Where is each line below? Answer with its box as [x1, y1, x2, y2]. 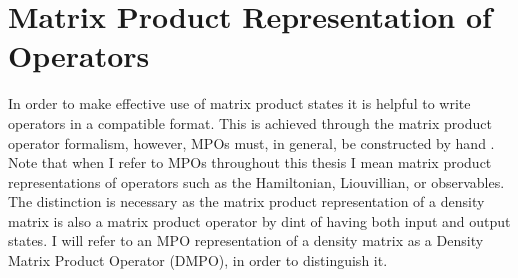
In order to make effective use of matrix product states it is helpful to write [8, 93, 471, 114]
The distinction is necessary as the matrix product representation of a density [8, 191, 485, 212]
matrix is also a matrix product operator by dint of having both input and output [8, 210, 511, 231]
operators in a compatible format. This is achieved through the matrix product [8, 112, 492, 133]
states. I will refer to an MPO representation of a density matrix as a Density [8, 230, 484, 251]
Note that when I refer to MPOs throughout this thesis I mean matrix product [8, 152, 492, 173]
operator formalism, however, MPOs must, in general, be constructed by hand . [8, 132, 495, 153]
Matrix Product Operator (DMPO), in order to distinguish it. [8, 250, 388, 271]
